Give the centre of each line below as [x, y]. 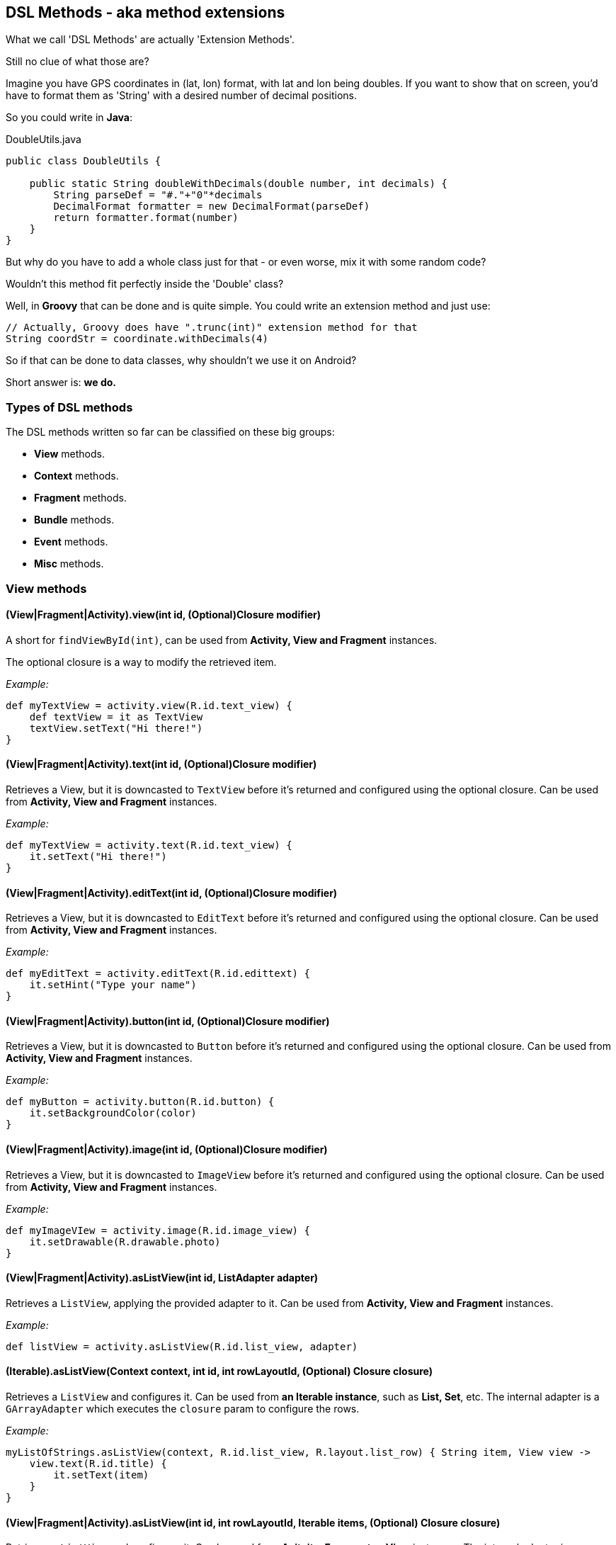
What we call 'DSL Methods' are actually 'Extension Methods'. [150, 40]
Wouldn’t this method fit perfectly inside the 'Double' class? [145, 284]
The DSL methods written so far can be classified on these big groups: [170, 432]
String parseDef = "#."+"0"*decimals [158, 195]
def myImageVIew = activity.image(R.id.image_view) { [158, 1230]
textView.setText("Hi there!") [116, 728]
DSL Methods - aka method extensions [146, 12]
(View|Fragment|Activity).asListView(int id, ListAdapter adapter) [162, 1278]
